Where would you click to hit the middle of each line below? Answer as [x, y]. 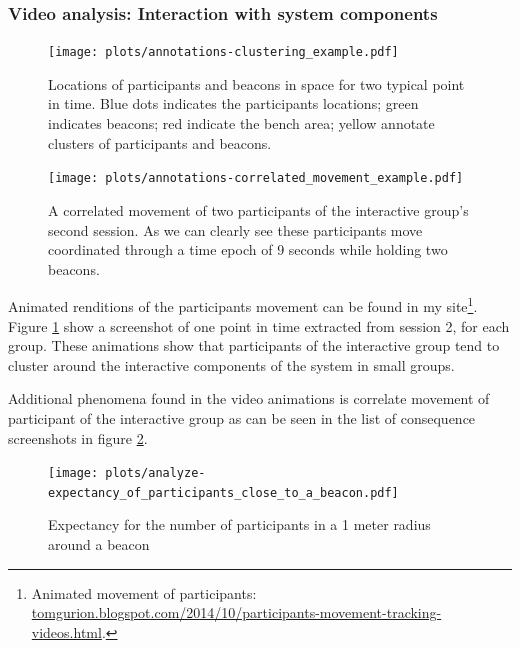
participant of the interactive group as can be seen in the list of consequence [242, 417]
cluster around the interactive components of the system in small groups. [231, 364]
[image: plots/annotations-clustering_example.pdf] [223, 52]
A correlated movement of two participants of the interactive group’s [258, 209]
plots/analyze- [155, 473]
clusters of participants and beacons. [160, 142]
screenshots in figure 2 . [78, 437]
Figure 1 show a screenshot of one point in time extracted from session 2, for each [259, 325]
